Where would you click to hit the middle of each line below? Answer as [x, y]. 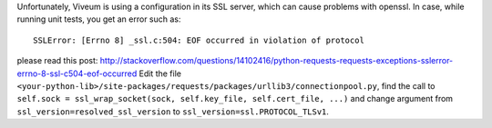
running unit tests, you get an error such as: [99, 19]
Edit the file [160, 74]
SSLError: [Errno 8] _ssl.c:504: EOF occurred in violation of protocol [199, 40]
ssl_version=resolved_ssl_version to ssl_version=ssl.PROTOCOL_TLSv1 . [173, 111]
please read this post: [57, 61]
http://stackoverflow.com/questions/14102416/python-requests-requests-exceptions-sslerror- [277, 61]
